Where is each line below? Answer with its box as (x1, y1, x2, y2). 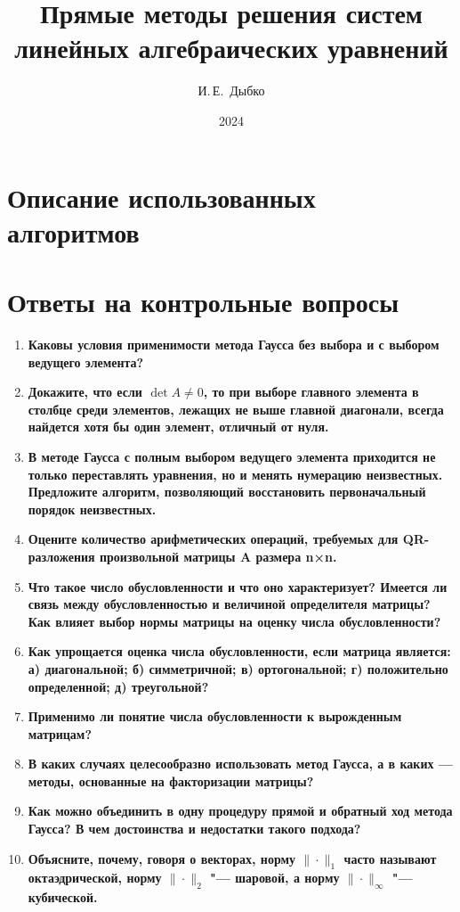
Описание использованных (7, 178, 316, 215)
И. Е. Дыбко (198, 81, 265, 100)
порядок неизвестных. (28, 499, 157, 518)
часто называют (343, 849, 437, 867)
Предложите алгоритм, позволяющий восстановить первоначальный (28, 482, 426, 501)
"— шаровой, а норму (210, 868, 340, 887)
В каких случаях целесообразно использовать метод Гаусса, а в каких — (28, 754, 453, 773)
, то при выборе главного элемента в (203, 382, 419, 401)
